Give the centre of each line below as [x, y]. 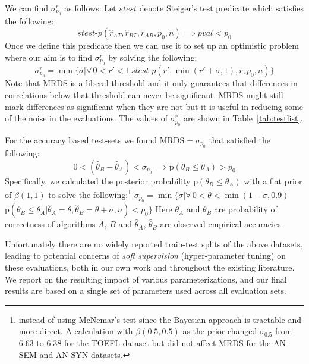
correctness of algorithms [50, 224]
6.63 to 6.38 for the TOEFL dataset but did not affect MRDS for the [145, 343]
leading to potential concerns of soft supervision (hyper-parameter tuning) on [145, 255]
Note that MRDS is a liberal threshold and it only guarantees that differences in [151, 83]
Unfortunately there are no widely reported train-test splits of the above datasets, [154, 244]
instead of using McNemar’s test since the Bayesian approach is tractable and [160, 319]
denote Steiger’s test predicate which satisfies [221, 8]
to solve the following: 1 [90, 194]
